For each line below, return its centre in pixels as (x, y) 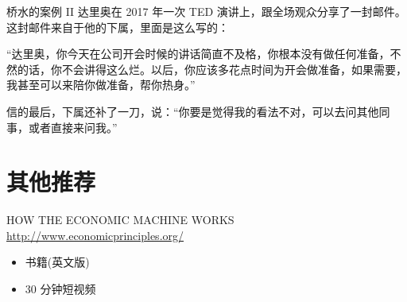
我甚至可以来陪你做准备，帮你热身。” (101, 85)
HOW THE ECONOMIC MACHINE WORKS (120, 220)
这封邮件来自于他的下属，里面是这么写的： (118, 27)
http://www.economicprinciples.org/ (95, 235)
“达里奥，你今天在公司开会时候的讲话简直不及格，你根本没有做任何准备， (198, 54)
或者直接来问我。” (73, 127)
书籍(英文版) (57, 262)
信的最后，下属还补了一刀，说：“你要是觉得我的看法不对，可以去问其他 (193, 111)
